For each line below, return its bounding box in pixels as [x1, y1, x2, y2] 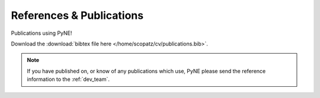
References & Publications [11, 9, 144, 22]
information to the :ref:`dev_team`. [27, 76, 110, 83]
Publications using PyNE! [11, 30, 72, 37]
